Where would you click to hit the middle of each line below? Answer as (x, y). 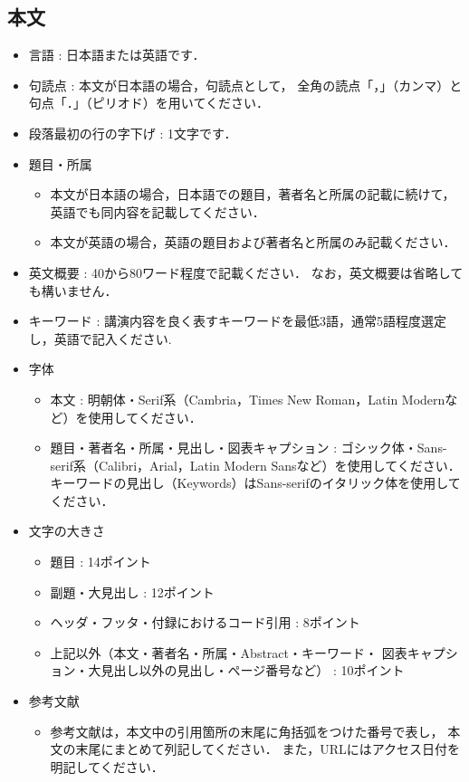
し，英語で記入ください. (100, 338)
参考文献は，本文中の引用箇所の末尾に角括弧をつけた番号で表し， (247, 731)
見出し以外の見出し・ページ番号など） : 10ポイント (253, 670)
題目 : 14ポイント (100, 562)
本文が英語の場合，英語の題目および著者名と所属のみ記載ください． (253, 242)
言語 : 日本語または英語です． (117, 55)
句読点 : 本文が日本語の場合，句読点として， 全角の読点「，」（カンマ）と (245, 85)
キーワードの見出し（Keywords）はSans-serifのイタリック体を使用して (255, 483)
